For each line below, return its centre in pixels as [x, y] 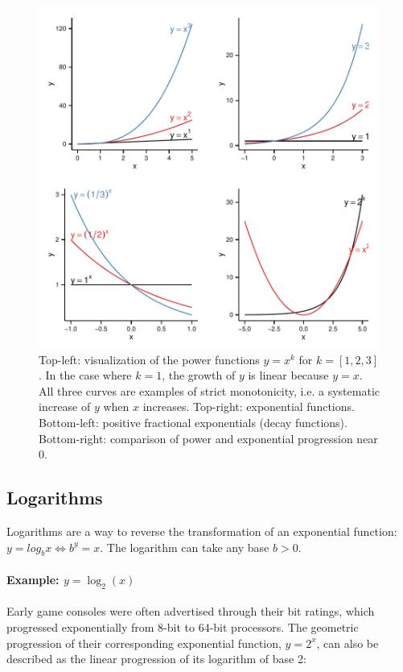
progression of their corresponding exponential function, [144, 643]
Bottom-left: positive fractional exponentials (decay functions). [193, 422]
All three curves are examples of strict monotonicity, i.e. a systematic [209, 390]
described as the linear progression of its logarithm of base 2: [156, 659]
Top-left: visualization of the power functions [149, 359]
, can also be [347, 643]
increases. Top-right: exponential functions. [249, 407]
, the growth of [199, 375]
